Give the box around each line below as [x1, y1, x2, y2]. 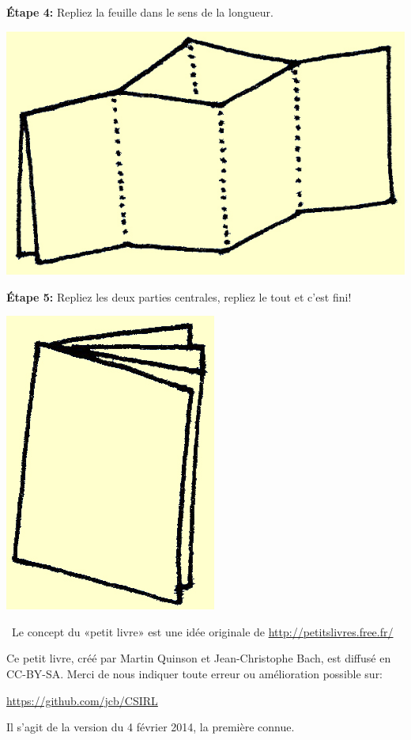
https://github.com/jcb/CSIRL [6, 692, 158, 708]
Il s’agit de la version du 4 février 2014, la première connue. [6, 719, 295, 735]
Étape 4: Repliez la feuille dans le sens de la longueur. [6, 4, 273, 20]
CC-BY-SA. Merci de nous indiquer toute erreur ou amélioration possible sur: [6, 665, 383, 681]
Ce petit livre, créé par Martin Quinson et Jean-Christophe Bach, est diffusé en [6, 650, 391, 666]
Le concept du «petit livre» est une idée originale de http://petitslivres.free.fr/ [12, 623, 394, 639]
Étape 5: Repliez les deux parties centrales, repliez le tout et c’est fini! [6, 288, 352, 305]
